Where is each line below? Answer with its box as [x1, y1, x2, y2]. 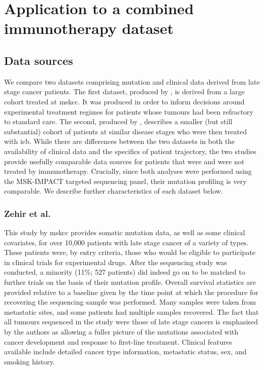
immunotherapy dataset [4, 18, 174, 39]
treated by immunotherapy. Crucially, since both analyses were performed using [4, 166, 252, 176]
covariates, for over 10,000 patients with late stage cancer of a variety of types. [4, 237, 249, 247]
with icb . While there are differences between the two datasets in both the [4, 136, 235, 146]
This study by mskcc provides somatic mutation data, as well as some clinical [4, 227, 245, 238]
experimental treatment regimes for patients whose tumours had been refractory [4, 106, 253, 117]
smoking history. [4, 356, 55, 366]
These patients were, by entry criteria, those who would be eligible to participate [4, 247, 256, 257]
